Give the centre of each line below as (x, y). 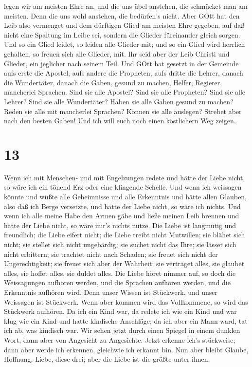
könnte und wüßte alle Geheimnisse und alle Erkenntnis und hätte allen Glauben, (125, 197)
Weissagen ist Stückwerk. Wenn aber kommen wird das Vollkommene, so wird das (126, 301)
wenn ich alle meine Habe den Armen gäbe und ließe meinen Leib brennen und (122, 216)
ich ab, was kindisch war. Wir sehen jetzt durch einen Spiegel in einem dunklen (122, 330)
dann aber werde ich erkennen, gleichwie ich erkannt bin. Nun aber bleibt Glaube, (126, 349)
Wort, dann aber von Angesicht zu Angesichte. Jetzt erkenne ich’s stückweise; (120, 339)
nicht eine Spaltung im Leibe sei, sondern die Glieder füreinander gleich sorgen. (122, 34)
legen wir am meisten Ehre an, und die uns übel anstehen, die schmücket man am (126, 6)
